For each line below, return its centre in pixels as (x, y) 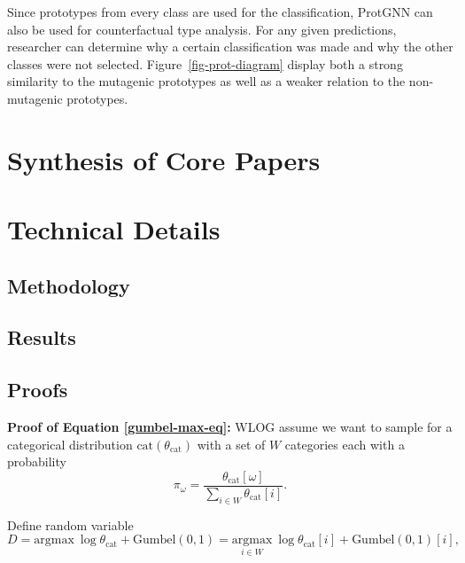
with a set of (231, 444)
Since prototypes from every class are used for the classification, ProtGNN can (220, 12)
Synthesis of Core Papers (164, 159)
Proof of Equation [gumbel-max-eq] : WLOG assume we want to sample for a (230, 427)
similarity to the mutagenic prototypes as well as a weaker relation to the (206, 81)
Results (42, 337)
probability (37, 461)
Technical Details (114, 229)
